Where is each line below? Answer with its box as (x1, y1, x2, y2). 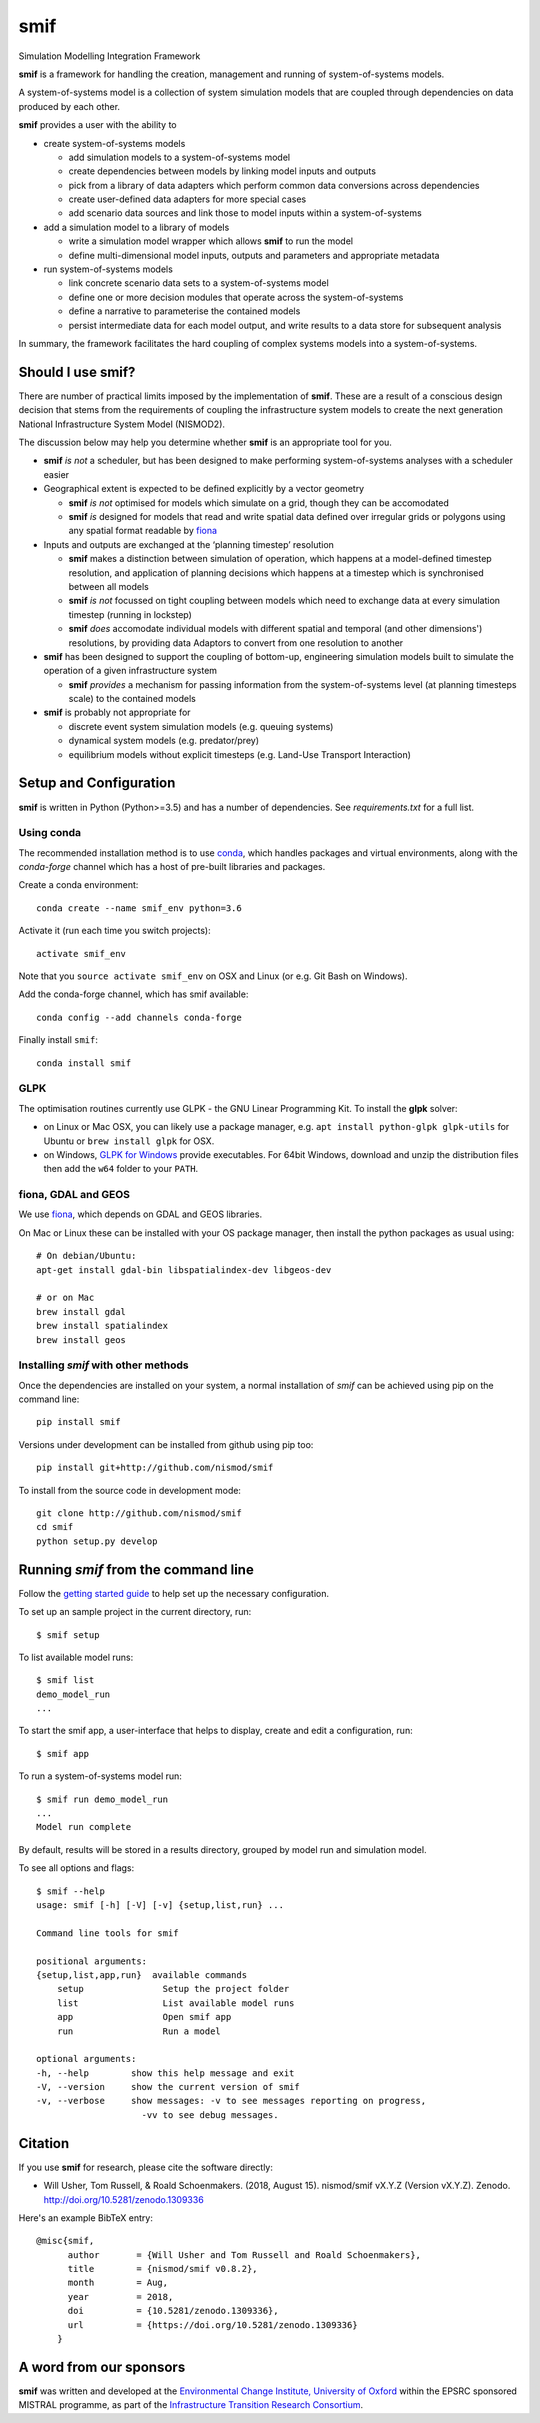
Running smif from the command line (18, 1561, 254, 1578)
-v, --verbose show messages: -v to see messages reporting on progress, (36, 2095, 427, 2107)
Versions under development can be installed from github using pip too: (18, 1438, 314, 1450)
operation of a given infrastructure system (43, 665, 218, 677)
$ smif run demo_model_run (36, 1793, 169, 1805)
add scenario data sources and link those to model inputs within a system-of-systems (68, 207, 422, 219)
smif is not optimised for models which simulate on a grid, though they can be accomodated (68, 496, 450, 509)
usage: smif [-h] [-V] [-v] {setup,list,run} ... (36, 1899, 285, 1910)
